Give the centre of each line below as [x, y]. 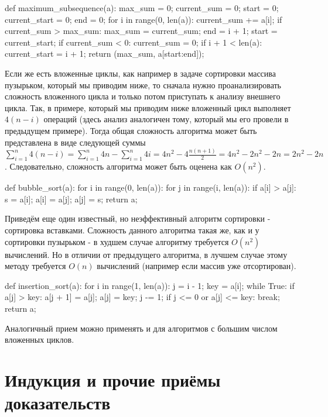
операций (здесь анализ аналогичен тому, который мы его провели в [166, 119]
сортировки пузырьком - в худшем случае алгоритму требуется [117, 241]
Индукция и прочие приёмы [113, 379]
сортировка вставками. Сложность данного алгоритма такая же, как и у [132, 230]
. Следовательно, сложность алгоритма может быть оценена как [118, 166]
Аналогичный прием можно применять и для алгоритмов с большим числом [141, 328]
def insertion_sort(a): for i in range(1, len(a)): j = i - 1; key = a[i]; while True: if [150, 285]
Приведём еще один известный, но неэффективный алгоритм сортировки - [138, 218]
